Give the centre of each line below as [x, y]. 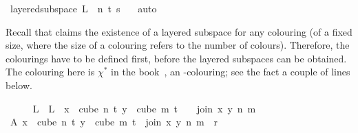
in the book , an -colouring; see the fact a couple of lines [231, 72]
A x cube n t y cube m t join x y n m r [114, 122]
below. [19, 85]
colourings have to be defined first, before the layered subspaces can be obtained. [176, 58]
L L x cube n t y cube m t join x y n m [144, 108]
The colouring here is [50, 72]
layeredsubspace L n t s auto [83, 8]
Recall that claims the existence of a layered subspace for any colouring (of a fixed [179, 31]
